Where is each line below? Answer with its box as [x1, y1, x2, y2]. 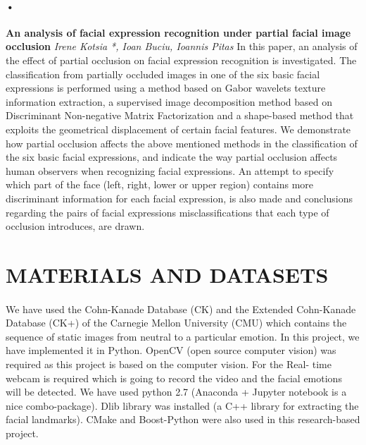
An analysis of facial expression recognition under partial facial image [6, 25, 351, 39]
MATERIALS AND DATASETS [6, 260, 329, 288]
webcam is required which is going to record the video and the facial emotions [6, 370, 342, 385]
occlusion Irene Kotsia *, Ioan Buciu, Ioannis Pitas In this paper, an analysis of [6, 39, 358, 54]
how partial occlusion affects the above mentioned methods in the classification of [6, 135, 358, 150]
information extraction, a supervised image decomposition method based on [6, 94, 333, 109]
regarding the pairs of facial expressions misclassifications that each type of [6, 205, 329, 219]
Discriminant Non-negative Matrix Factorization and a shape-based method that [6, 108, 354, 123]
